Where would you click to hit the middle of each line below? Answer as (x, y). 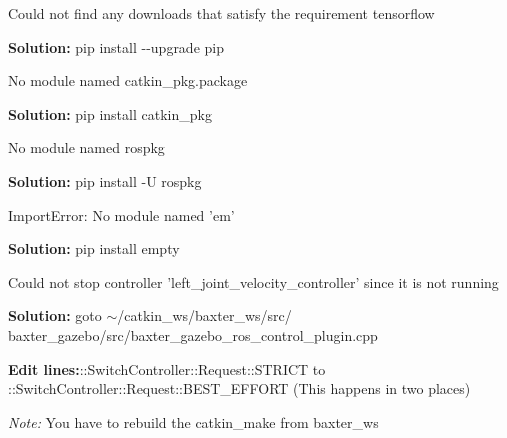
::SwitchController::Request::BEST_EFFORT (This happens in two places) (239, 388)
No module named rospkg (86, 147)
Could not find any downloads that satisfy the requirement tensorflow (221, 13)
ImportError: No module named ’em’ (121, 214)
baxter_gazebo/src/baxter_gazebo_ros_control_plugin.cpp (193, 334)
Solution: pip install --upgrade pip (116, 46)
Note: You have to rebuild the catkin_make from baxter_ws (193, 421)
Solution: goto (55, 315)
